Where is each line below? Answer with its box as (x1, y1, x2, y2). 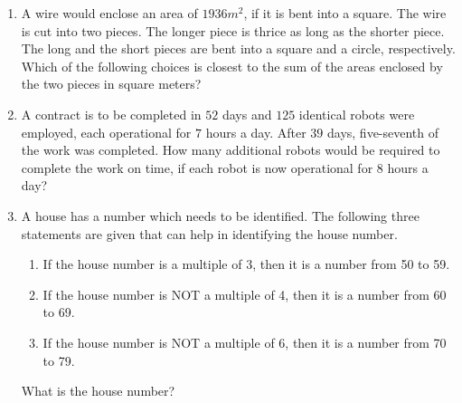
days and (222, 104, 272, 123)
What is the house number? (21, 381, 175, 400)
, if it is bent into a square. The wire (243, 4, 447, 22)
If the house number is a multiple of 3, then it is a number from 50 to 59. (42, 254, 450, 273)
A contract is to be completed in (21, 104, 202, 123)
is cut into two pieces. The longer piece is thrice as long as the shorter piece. (21, 21, 445, 40)
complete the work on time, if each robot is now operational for (21, 158, 373, 177)
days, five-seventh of (327, 122, 439, 141)
